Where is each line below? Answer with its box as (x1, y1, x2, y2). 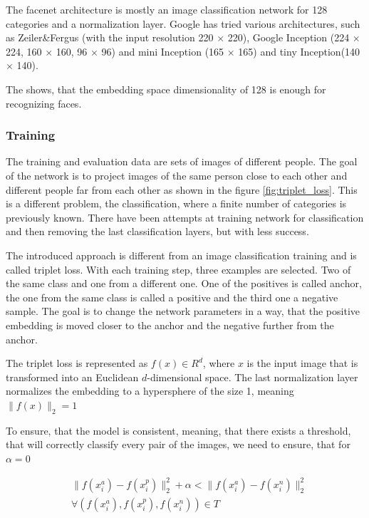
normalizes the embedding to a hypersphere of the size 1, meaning (6, 383, 294, 398)
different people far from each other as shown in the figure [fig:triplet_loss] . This (6, 182, 358, 197)
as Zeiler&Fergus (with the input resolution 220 (6, 30, 214, 45)
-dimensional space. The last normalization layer (147, 369, 358, 384)
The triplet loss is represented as (6, 356, 148, 371)
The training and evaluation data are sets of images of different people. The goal (6, 154, 358, 169)
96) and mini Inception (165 (101, 43, 224, 58)
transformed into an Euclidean (6, 369, 139, 384)
